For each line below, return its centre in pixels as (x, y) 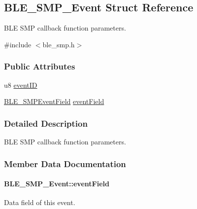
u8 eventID (21, 85)
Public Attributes (40, 66)
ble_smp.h (59, 44)
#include (18, 44)
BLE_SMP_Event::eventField (57, 184)
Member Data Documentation (65, 163)
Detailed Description (46, 123)
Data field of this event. (40, 202)
